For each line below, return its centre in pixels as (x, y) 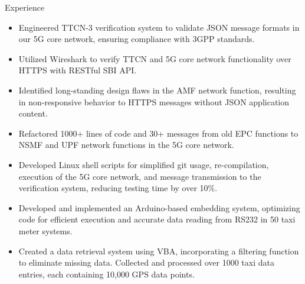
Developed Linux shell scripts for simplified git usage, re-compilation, (144, 164)
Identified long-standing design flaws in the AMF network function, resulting (157, 90)
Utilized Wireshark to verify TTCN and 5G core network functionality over (155, 58)
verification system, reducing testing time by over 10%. (118, 188)
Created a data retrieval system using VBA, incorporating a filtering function (159, 251)
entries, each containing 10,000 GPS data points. (106, 274)
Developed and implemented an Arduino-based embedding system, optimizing (159, 207)
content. (33, 113)
